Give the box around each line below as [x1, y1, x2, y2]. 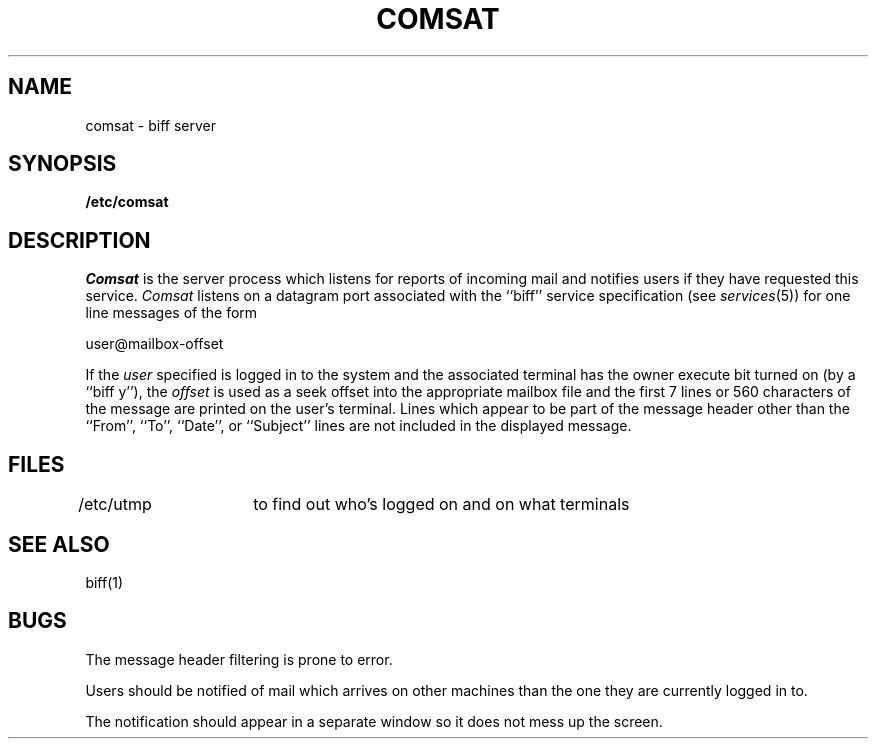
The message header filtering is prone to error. [85, 650, 393, 668]
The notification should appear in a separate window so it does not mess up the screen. [85, 712, 663, 730]
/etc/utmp [78, 494, 152, 515]
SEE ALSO [8, 531, 110, 557]
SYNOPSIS [8, 151, 117, 177]
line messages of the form [85, 304, 258, 322]
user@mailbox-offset [85, 335, 224, 353]
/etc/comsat [85, 193, 169, 211]
